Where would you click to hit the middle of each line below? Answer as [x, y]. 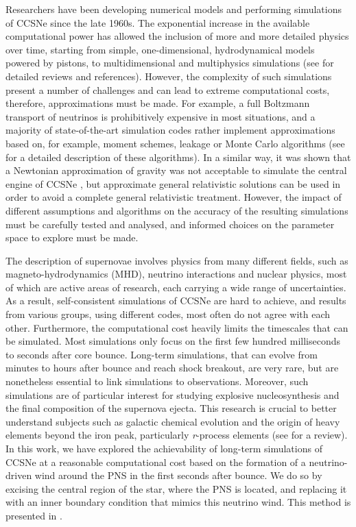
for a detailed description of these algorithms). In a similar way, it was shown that [178, 157]
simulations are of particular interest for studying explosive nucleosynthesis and [173, 394]
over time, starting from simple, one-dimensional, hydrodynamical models [160, 49]
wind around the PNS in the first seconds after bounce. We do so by [178, 475]
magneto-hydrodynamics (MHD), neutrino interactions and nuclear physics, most [176, 274]
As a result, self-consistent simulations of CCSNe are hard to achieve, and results [176, 301]
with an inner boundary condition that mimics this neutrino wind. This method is [178, 502]
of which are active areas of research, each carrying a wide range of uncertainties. [176, 287]
